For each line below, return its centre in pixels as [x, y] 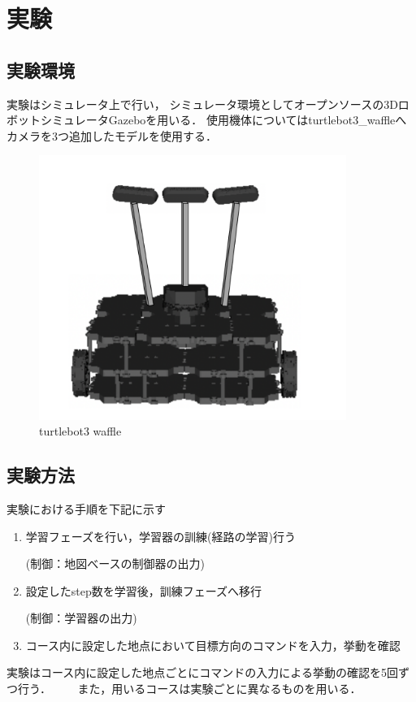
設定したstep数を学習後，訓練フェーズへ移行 [144, 590]
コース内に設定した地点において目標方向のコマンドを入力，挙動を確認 [213, 645]
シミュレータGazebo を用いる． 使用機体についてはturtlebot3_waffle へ [223, 120]
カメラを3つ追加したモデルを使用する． [112, 135]
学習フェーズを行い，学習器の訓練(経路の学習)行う [160, 536]
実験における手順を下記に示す [86, 508]
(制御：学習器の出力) [81, 618]
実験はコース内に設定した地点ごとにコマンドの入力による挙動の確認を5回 [202, 672]
